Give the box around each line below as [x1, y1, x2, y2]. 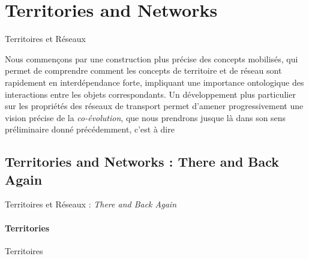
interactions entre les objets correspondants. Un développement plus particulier [5, 88, 296, 100]
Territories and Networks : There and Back [5, 152, 280, 171]
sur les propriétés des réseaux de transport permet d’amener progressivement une [5, 100, 304, 112]
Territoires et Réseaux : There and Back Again [5, 198, 177, 210]
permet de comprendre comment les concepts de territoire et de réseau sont [5, 64, 282, 77]
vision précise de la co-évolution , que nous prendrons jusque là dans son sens [5, 111, 286, 124]
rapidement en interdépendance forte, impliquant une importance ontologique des [5, 76, 304, 88]
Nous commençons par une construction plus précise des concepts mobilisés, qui [5, 52, 298, 65]
